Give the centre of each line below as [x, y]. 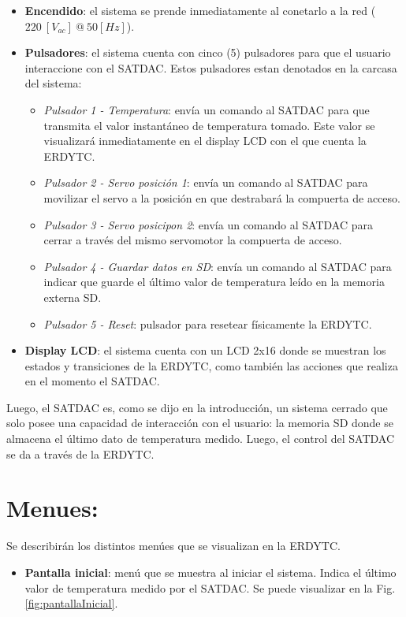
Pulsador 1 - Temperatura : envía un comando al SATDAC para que [207, 109]
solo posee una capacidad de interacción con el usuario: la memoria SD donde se [200, 423]
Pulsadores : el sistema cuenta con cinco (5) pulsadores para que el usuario [208, 52]
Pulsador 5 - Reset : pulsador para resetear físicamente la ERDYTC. [208, 323]
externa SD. [73, 297]
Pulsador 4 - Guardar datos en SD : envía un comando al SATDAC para [218, 266]
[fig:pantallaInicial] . [71, 603]
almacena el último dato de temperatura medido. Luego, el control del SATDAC [201, 439]
